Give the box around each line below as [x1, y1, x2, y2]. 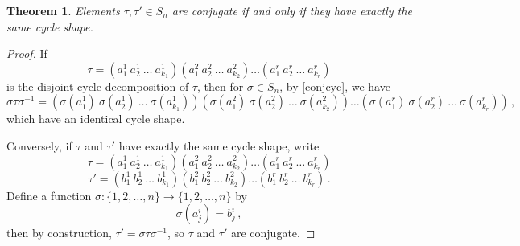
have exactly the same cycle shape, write [118, 137, 320, 154]
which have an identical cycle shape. [6, 110, 185, 127]
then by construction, [6, 224, 112, 241]
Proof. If [6, 45, 47, 62]
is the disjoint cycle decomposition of [6, 77, 189, 94]
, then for [196, 77, 244, 94]
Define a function [6, 187, 92, 203]
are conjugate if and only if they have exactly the [171, 2, 412, 18]
